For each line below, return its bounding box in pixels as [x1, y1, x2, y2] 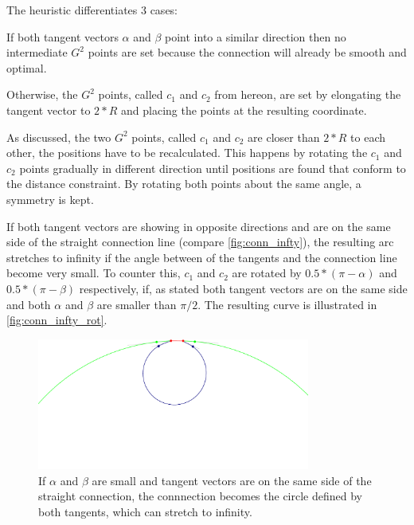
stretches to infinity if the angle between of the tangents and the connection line [6, 249, 397, 265]
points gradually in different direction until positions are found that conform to [19, 159, 406, 176]
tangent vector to [6, 101, 91, 118]
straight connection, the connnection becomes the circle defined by [38, 488, 362, 504]
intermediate [6, 44, 68, 61]
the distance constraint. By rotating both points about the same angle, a [6, 175, 361, 192]
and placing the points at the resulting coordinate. [121, 101, 367, 118]
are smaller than [96, 296, 177, 312]
